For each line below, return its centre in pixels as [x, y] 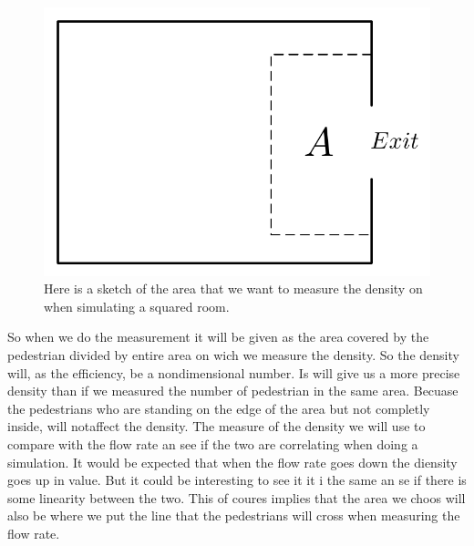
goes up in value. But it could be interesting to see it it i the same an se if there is [237, 480]
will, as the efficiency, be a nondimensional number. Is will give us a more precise [234, 372]
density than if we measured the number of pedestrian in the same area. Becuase [233, 391]
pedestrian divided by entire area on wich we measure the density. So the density [233, 354]
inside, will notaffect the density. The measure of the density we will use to [216, 426]
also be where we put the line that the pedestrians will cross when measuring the [234, 515]
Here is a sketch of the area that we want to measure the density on [233, 288]
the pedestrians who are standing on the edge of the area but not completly [219, 408]
